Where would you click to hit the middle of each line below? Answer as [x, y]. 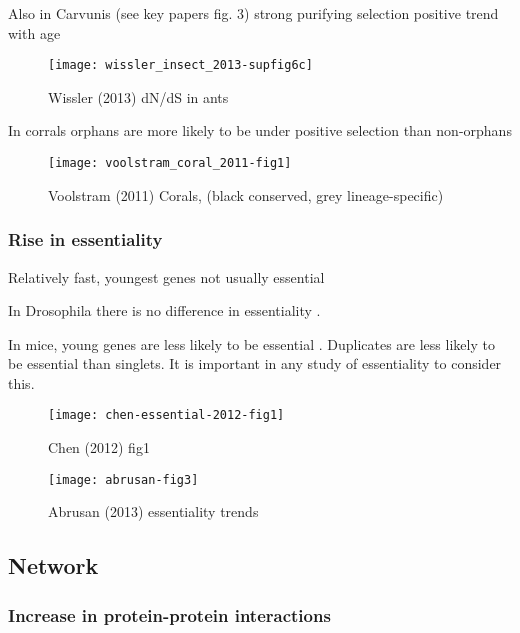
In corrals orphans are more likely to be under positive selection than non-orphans [260, 130]
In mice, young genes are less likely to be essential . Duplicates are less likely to [251, 343]
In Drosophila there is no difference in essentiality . [164, 310]
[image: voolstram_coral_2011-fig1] [170, 163]
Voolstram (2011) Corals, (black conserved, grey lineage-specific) [246, 194]
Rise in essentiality [85, 239]
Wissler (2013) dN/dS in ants [138, 96]
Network [53, 565]
